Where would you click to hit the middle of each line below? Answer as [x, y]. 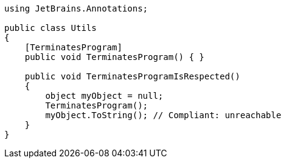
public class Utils [51, 28]
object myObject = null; [104, 96]
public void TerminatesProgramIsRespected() [132, 76]
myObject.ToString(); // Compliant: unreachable [163, 115]
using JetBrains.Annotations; [76, 8]
